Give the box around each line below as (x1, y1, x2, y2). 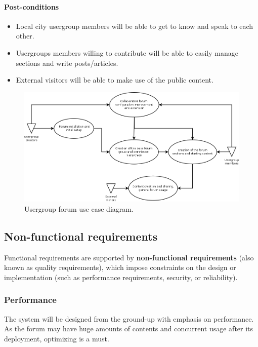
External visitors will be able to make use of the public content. (16, 74, 213, 85)
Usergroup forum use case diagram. (24, 203, 134, 214)
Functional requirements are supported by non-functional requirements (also (4, 252, 254, 262)
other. (16, 30, 34, 41)
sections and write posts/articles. (16, 57, 118, 68)
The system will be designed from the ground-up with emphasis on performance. (4, 313, 254, 324)
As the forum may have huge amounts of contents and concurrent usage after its (4, 323, 253, 334)
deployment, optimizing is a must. (4, 333, 109, 343)
